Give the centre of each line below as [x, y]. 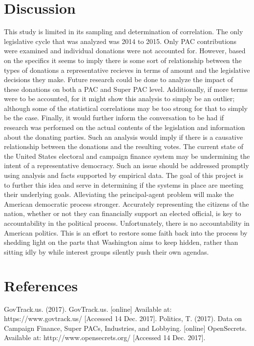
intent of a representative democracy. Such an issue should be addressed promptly [127, 165]
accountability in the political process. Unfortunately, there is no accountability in [127, 223]
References [41, 285]
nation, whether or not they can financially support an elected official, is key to [123, 213]
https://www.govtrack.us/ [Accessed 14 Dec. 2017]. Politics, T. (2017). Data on [123, 318]
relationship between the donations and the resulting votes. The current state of [124, 146]
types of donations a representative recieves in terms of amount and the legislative [127, 70]
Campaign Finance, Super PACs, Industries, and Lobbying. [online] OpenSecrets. [125, 328]
